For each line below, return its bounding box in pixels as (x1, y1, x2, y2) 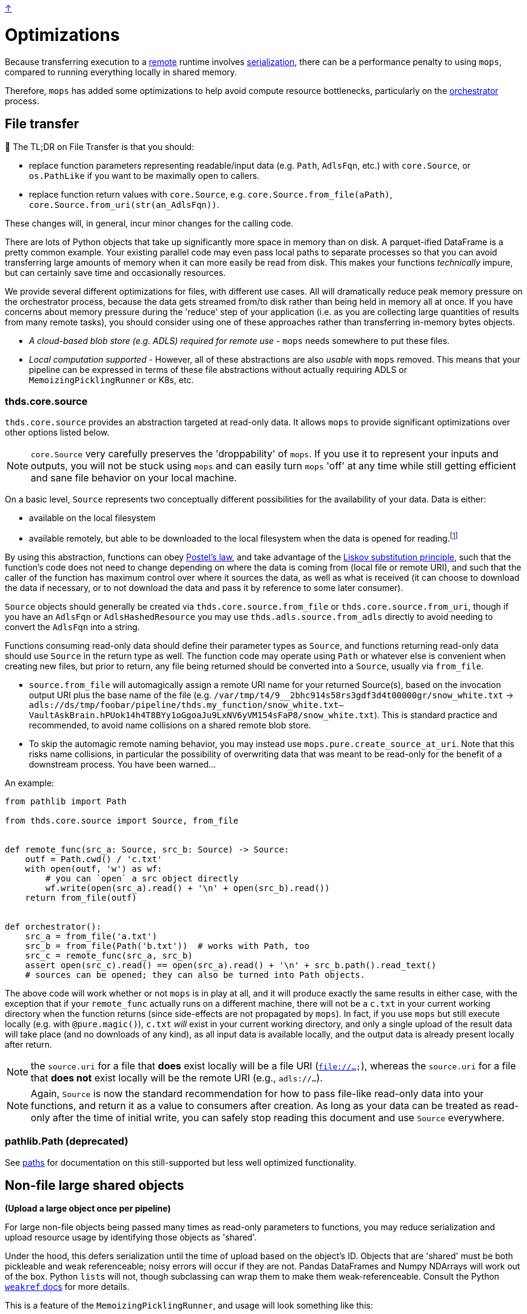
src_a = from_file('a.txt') (25, 931, 157, 941)
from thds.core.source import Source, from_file (5, 815, 239, 825)
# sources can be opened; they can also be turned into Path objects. (25, 969, 366, 980)
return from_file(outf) (25, 892, 137, 903)
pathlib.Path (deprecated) (5, 1135, 128, 1148)
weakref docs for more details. (5, 1281, 129, 1292)
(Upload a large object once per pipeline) (5, 1203, 171, 1214)
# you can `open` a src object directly (45, 873, 239, 883)
